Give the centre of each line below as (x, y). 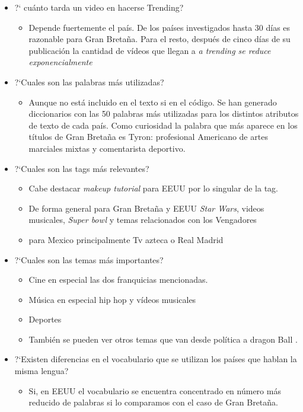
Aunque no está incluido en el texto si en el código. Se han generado (153, 102)
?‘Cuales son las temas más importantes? (89, 259)
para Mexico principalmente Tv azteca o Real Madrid (126, 239)
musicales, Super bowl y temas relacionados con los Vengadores (143, 220)
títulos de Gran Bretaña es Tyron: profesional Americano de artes (148, 137)
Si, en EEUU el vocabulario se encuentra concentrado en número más (155, 390)
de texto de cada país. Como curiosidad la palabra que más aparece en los (163, 125)
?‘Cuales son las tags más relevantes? (82, 168)
